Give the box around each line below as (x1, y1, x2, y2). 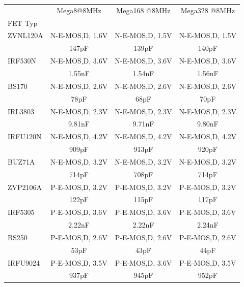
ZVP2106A (8, 181, 42, 192)
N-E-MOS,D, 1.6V (50, 30, 108, 41)
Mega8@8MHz (57, 5, 101, 15)
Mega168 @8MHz (116, 5, 171, 15)
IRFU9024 (8, 257, 40, 268)
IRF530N (8, 55, 36, 66)
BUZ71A (8, 156, 35, 167)
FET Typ (8, 17, 38, 28)
